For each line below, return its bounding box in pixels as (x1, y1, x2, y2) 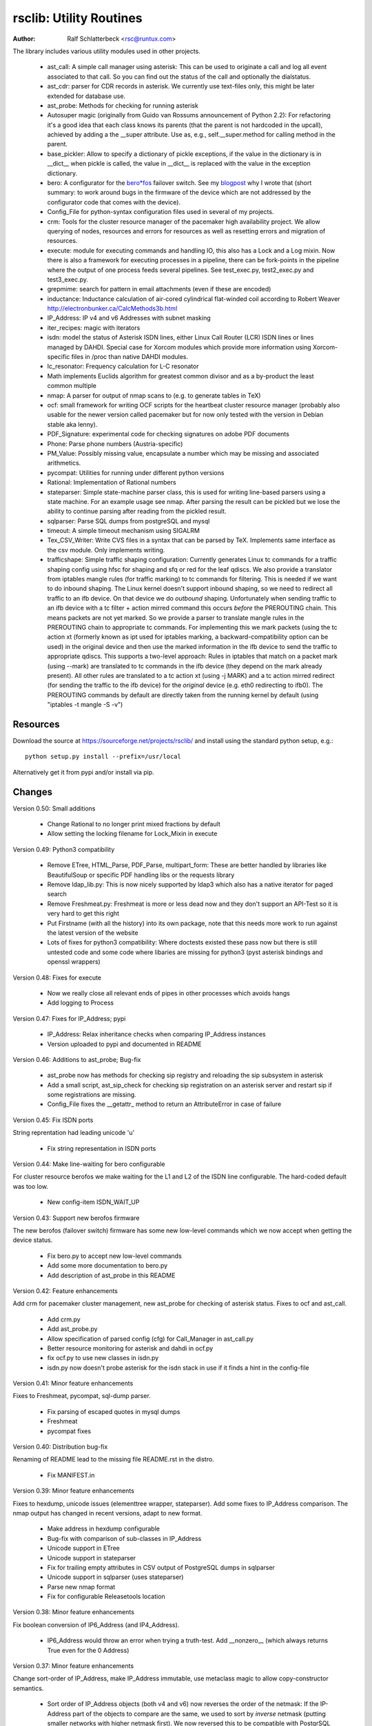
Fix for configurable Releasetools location (47, 1592, 165, 1601)
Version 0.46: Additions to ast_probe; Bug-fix (12, 1055, 141, 1063)
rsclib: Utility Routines (12, 10, 143, 26)
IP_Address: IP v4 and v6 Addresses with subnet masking (47, 314, 211, 322)
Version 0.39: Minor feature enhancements (12, 1486, 134, 1495)
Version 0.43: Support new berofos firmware (12, 1214, 140, 1222)
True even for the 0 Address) (47, 1646, 130, 1654)
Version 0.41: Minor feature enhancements (12, 1379, 134, 1388)
